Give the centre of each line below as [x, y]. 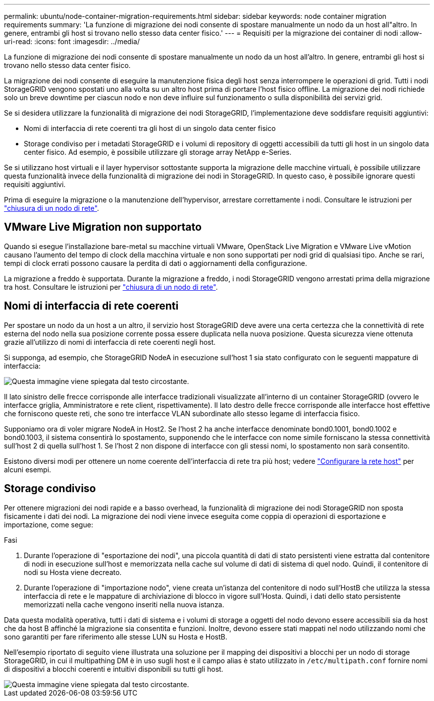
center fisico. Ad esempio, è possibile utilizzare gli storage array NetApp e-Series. [158, 152]
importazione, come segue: [49, 524]
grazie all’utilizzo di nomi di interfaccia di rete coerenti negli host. [110, 342]
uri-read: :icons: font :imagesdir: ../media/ [72, 41]
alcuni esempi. [28, 469]
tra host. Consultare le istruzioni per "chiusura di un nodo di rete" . [111, 287]
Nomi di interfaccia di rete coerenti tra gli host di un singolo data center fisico [150, 128]
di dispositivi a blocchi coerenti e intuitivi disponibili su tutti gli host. [114, 669]
